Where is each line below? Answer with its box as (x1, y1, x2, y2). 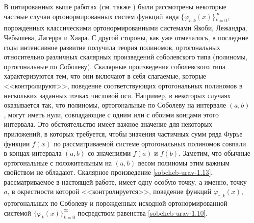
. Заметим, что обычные (178, 148, 251, 158)
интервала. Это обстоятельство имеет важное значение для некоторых (4, 119, 212, 129)
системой (4, 207, 31, 218)
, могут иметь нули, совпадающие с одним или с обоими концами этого (4, 109, 219, 119)
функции (4, 138, 30, 148)
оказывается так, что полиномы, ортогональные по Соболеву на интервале (4, 100, 226, 110)
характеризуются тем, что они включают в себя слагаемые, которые (4, 71, 206, 81)
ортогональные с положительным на (4, 157, 112, 167)
